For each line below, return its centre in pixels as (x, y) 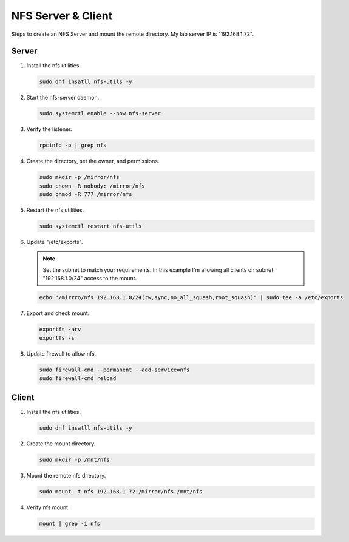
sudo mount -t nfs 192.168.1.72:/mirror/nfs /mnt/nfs (121, 492)
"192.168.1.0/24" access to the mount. (90, 279)
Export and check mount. (58, 313)
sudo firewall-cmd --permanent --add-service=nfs (114, 370)
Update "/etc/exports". (55, 242)
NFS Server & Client (62, 16)
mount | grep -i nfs (69, 524)
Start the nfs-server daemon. (63, 98)
